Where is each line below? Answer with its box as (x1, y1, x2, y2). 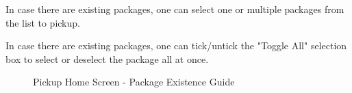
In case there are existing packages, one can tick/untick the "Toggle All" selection (5, 38, 347, 53)
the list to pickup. (5, 15, 80, 29)
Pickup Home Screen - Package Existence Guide (33, 75, 235, 89)
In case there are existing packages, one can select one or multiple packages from (5, 2, 344, 16)
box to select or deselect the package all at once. (5, 51, 209, 66)
